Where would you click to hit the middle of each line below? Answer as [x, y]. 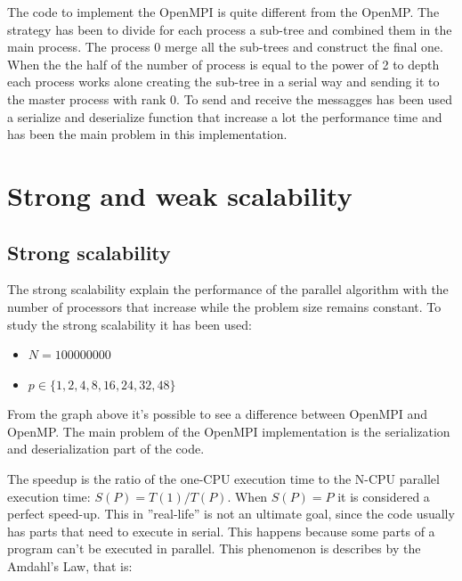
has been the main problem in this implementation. [147, 134]
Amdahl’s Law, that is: [70, 566]
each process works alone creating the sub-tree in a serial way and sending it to [223, 82]
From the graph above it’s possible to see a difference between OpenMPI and [218, 414]
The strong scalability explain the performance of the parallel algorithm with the [228, 289]
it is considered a [384, 496]
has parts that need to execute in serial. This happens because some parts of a [221, 531]
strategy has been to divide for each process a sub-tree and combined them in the [230, 29]
